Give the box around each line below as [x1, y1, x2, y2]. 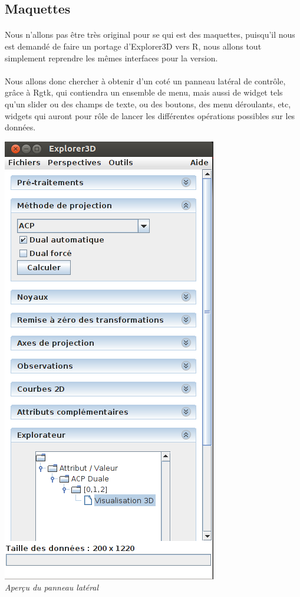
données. [5, 121, 36, 133]
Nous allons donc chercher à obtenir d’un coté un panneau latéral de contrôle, [5, 74, 286, 87]
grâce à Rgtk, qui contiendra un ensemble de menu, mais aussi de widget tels [5, 86, 283, 99]
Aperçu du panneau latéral [5, 581, 99, 593]
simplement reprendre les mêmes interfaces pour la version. [5, 51, 218, 64]
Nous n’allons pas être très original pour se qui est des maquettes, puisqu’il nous [5, 28, 295, 41]
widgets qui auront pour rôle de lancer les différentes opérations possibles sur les [5, 109, 295, 122]
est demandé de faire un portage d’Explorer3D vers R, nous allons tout [5, 40, 262, 52]
